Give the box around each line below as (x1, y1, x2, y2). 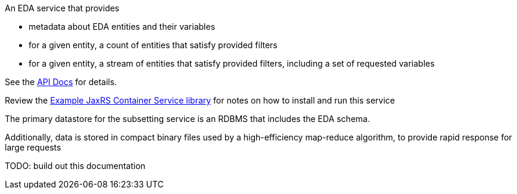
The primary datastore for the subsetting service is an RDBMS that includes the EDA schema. (5, 114, 370, 124)
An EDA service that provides (5, 3, 120, 13)
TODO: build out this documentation (5, 161, 146, 171)
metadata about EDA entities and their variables (29, 21, 216, 32)
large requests (5, 142, 61, 152)
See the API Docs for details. (5, 77, 117, 87)
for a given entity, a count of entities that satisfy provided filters (29, 40, 278, 50)
